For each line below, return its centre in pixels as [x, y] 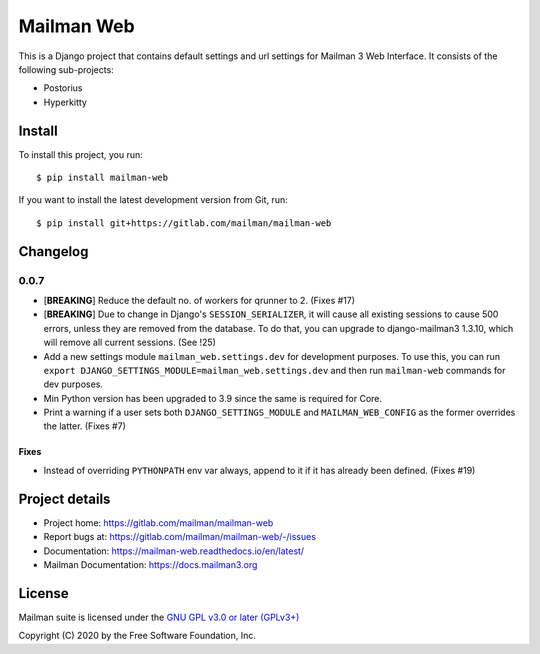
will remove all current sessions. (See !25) [130, 342]
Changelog [53, 251]
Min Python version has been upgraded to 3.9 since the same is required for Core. [213, 398]
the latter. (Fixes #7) [85, 426]
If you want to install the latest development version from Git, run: [153, 200]
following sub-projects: [66, 69]
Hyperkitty [65, 102]
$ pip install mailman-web [102, 178]
